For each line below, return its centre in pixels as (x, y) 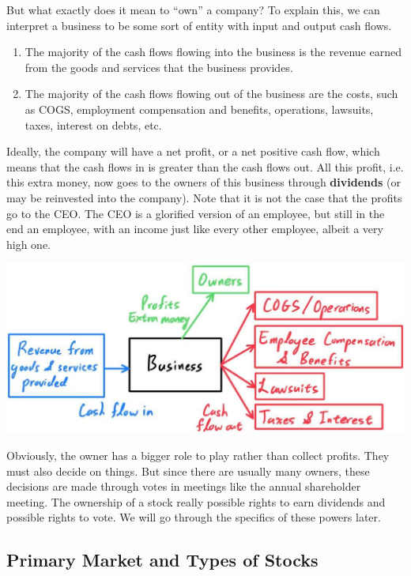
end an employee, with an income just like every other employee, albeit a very (195, 229)
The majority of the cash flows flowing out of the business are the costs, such (211, 94)
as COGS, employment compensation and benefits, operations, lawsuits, (199, 109)
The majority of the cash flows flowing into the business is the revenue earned (213, 52)
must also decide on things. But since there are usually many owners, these (188, 471)
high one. (29, 244)
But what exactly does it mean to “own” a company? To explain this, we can (193, 9)
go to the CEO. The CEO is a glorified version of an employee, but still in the (196, 213)
